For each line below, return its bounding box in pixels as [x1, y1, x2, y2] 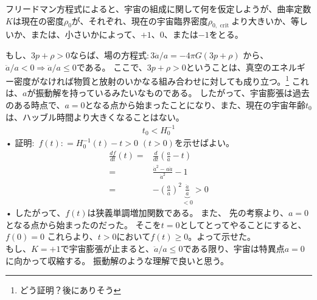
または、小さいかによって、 [30, 28, 141, 41]
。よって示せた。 [188, 230, 256, 243]
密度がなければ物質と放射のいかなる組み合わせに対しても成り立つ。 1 [13, 73, 290, 87]
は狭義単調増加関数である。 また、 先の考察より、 [87, 206, 288, 219]
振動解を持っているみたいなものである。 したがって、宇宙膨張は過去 [35, 86, 310, 99]
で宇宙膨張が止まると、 [60, 242, 154, 255]
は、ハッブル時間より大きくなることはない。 [5, 110, 184, 123]
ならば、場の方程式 [70, 48, 147, 61]
